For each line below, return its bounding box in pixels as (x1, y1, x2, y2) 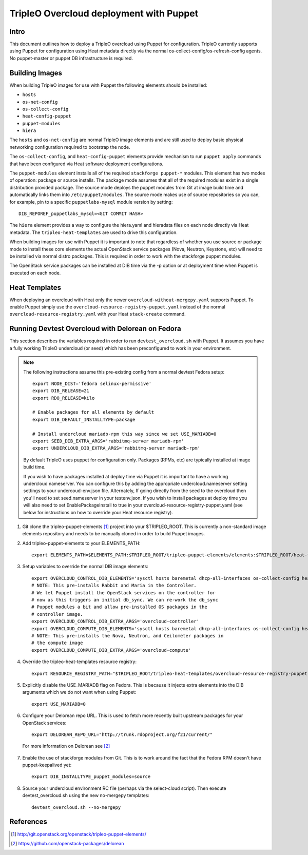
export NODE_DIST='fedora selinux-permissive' (32, 380, 151, 386)
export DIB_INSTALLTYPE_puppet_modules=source (31, 774, 151, 780)
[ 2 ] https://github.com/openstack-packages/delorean (11, 840, 124, 846)
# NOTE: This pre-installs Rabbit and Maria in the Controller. (31, 582, 197, 589)
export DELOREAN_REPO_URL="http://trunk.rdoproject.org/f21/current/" (31, 731, 213, 737)
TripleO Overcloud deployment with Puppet (9, 8, 199, 19)
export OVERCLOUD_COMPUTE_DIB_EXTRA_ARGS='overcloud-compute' (31, 647, 191, 653)
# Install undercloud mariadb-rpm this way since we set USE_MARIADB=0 (32, 431, 217, 437)
